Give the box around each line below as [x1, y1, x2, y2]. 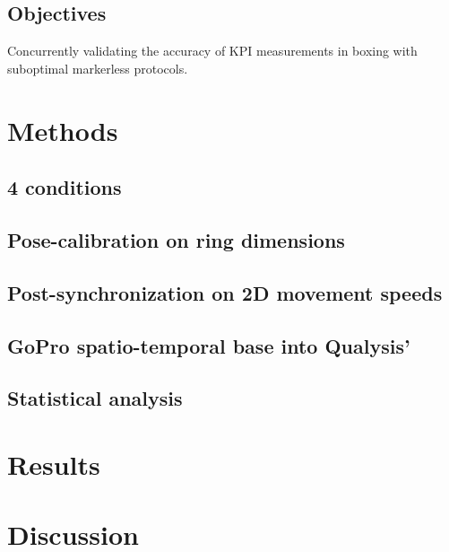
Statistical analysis [7, 384, 183, 412]
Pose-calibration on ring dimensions [7, 225, 345, 253]
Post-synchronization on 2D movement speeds [7, 278, 443, 306]
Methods [7, 111, 118, 148]
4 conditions [7, 173, 122, 201]
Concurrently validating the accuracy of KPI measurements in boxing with [7, 41, 418, 60]
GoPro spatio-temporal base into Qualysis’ [7, 331, 410, 359]
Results [7, 445, 100, 482]
